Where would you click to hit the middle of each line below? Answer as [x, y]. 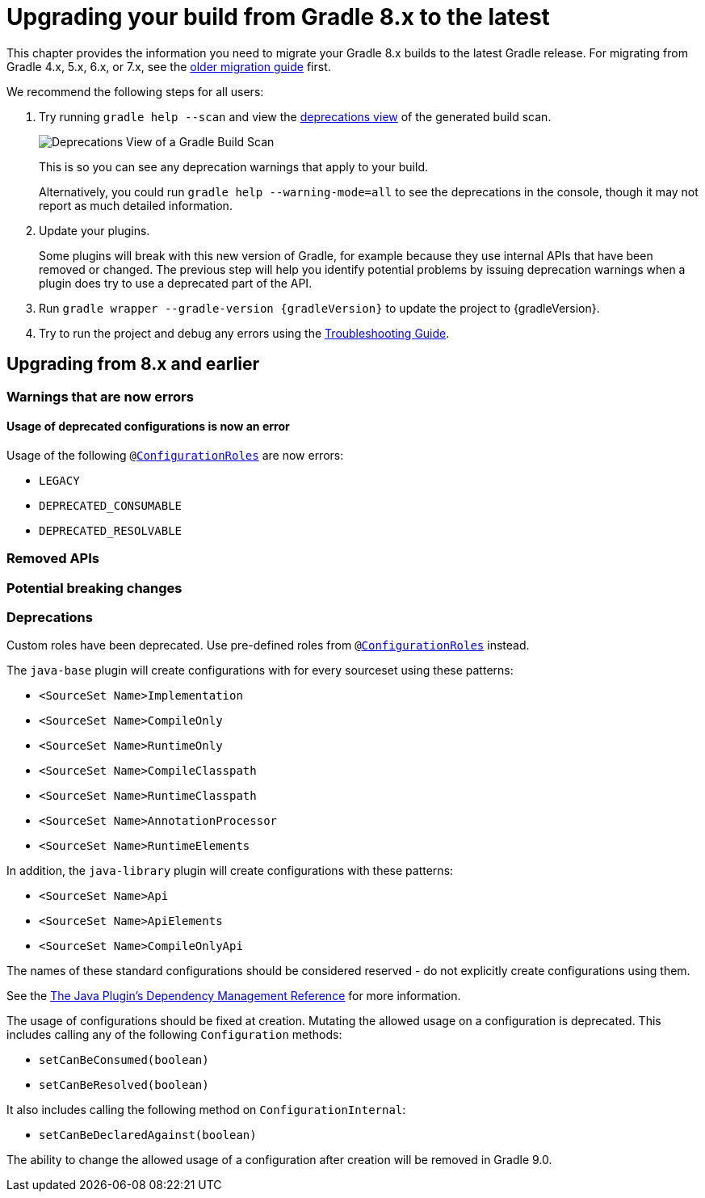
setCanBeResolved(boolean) [124, 1085]
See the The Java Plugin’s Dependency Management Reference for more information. [234, 996]
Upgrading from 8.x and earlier [133, 364]
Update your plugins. [94, 230]
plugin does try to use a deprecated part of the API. [176, 283]
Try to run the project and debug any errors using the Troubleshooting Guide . [244, 333]
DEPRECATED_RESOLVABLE [111, 530]
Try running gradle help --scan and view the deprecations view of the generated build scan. [295, 116]
